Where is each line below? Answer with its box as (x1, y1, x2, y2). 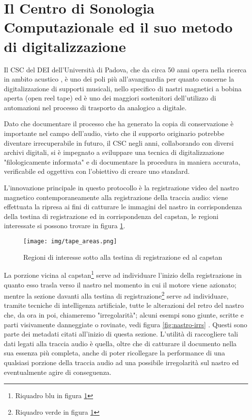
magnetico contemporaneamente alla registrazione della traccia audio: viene (4, 192, 228, 202)
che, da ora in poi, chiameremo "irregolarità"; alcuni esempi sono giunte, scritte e (4, 309, 244, 319)
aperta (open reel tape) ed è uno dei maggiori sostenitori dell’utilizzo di (4, 93, 216, 103)
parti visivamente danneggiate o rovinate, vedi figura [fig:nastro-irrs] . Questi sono (4, 319, 247, 329)
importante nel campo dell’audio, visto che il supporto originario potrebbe (4, 128, 224, 138)
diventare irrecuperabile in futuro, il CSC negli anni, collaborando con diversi (4, 137, 234, 148)
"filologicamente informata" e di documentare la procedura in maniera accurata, (4, 156, 240, 167)
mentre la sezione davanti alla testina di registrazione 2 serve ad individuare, (4, 289, 229, 301)
